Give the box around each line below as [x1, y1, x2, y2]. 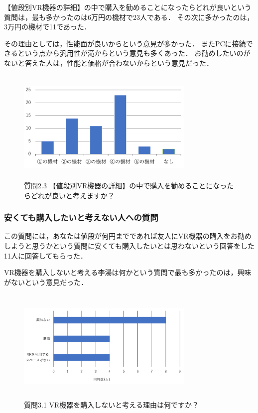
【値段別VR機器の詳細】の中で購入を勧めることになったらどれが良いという [4, 2, 252, 12]
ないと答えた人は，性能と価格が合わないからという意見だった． [4, 57, 213, 68]
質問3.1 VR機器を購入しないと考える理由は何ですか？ [24, 399, 199, 410]
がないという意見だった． [4, 276, 88, 287]
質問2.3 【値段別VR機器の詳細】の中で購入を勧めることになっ [24, 180, 227, 191]
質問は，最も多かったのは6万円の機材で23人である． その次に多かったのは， [4, 11, 254, 22]
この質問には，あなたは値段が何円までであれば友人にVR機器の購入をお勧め [4, 231, 252, 241]
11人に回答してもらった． [4, 250, 87, 261]
